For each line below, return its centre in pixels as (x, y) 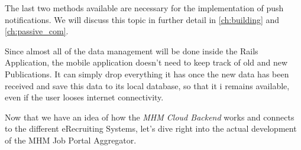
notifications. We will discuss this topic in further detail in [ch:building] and (142, 19)
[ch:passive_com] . (37, 31)
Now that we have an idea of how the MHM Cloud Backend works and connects (150, 117)
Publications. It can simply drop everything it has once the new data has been (147, 74)
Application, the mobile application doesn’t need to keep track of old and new (146, 62)
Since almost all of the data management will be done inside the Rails (132, 50)
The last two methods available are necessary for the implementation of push (144, 8)
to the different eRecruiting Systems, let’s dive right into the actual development (151, 128)
